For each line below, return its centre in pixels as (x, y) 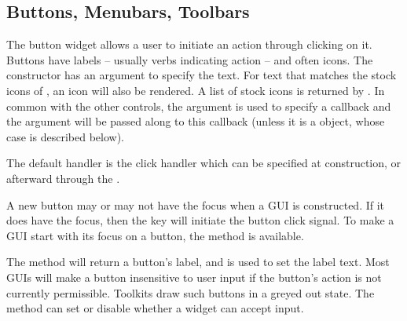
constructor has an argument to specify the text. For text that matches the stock (202, 75)
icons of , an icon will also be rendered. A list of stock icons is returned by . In (196, 90)
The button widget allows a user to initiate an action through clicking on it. (189, 44)
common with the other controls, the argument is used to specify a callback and (199, 106)
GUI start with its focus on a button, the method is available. (155, 235)
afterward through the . (63, 178)
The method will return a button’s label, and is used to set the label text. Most (198, 262)
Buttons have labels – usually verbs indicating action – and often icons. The (190, 59)
